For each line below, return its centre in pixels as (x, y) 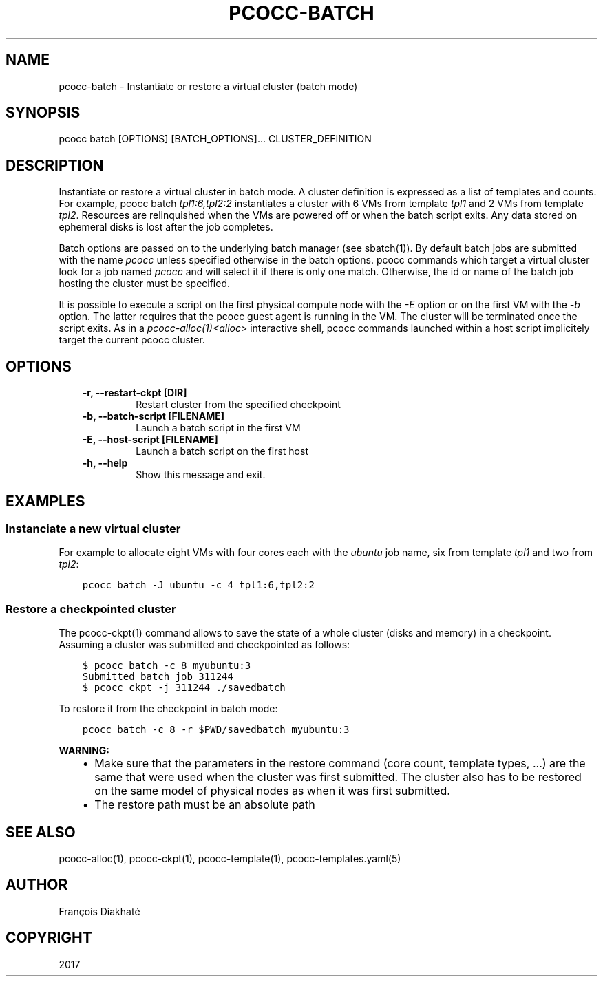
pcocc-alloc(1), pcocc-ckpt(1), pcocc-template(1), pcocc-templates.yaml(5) (230, 858)
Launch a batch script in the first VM (218, 428)
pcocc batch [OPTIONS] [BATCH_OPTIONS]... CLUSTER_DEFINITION (215, 139)
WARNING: (84, 751)
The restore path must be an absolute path (205, 805)
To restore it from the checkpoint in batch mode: (168, 709)
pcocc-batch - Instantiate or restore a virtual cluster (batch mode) (208, 86)
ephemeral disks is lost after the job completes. (166, 227)
